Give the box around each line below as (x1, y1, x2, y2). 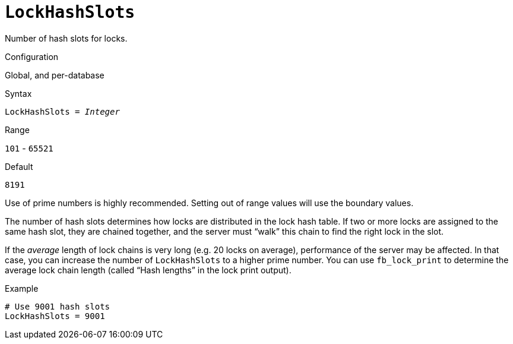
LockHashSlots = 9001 (5, 311, 105, 321)
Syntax (5, 88, 32, 99)
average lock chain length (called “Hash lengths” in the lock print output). (5, 264, 292, 275)
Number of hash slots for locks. (5, 33, 128, 43)
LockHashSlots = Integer (5, 106, 120, 116)
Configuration (5, 51, 59, 62)
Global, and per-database (5, 70, 104, 80)
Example (5, 283, 39, 293)
